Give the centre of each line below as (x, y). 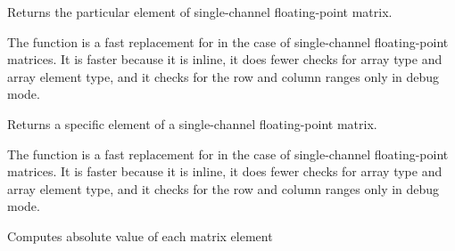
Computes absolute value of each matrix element (140, 235)
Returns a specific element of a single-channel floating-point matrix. (192, 123)
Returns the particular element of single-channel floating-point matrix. (200, 12)
